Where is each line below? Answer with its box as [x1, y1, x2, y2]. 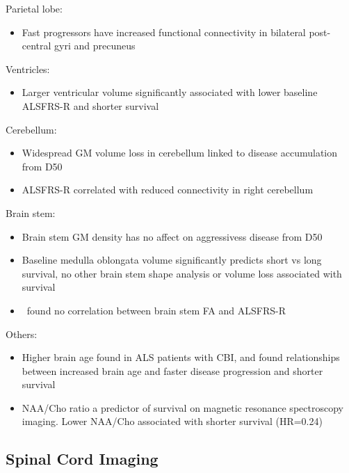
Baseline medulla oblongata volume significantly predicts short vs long [22, 252, 322, 267]
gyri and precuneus [54, 38, 136, 53]
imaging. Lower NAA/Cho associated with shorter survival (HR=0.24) [22, 414, 323, 428]
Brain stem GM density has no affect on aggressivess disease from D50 [22, 229, 323, 243]
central [22, 38, 51, 53]
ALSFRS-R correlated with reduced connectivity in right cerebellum [22, 182, 314, 197]
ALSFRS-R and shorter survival [22, 98, 159, 113]
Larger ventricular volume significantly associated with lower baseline [22, 85, 318, 99]
